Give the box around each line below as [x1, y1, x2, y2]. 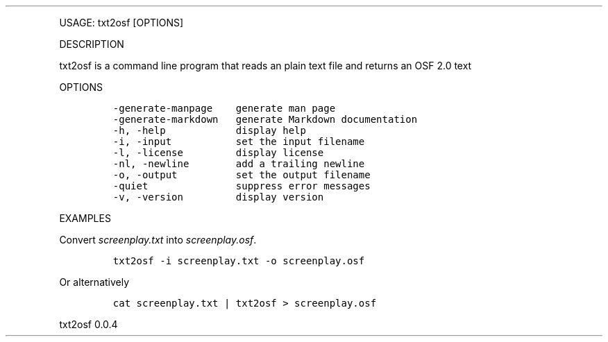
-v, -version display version [112, 191, 324, 203]
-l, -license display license [112, 147, 324, 158]
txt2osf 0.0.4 [59, 318, 118, 330]
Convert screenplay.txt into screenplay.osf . [59, 234, 257, 246]
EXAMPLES [59, 212, 111, 224]
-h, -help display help [112, 125, 306, 136]
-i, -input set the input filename [112, 136, 365, 147]
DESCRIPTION [59, 38, 124, 50]
